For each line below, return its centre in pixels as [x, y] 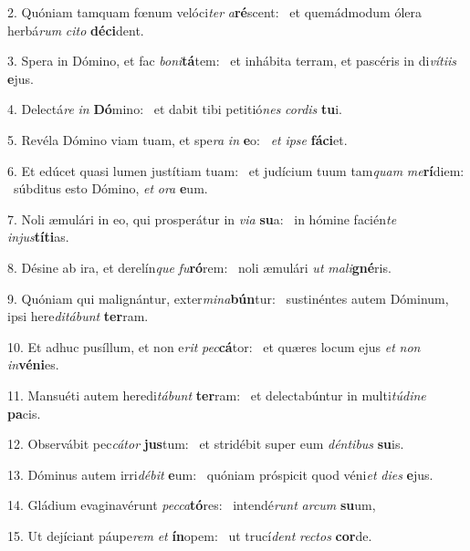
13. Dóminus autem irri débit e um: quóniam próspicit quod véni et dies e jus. [220, 474]
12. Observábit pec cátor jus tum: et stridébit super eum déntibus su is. [206, 444]
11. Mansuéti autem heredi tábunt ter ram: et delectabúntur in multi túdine [217, 395]
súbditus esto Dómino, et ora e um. [110, 188]
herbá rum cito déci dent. [76, 30]
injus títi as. [38, 237]
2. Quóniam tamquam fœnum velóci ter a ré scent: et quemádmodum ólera [215, 12]
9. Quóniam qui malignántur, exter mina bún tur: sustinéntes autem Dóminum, [228, 298]
